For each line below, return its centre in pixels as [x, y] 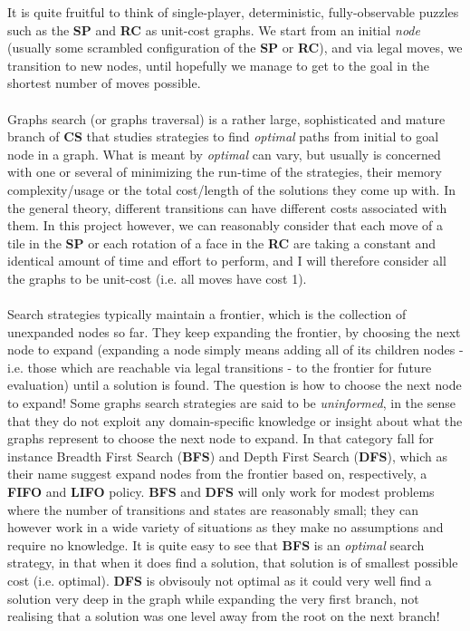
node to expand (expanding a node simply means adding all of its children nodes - [235, 349]
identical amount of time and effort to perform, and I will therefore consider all [227, 261]
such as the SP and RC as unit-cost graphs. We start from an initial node [214, 29]
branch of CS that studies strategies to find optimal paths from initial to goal [223, 136]
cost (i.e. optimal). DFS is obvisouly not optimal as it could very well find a [220, 580]
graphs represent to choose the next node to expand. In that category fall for [221, 438]
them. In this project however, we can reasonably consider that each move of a [225, 225]
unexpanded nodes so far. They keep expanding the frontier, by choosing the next [234, 331]
